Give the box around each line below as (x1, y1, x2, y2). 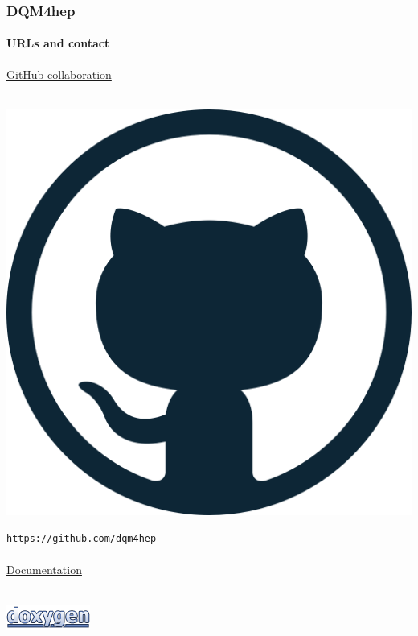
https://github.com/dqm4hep (6, 533, 157, 545)
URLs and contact (6, 35, 110, 52)
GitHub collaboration (6, 65, 112, 82)
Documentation (6, 560, 82, 577)
